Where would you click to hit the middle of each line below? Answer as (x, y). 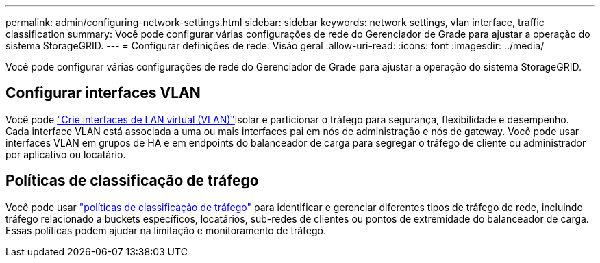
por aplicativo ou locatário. (66, 154)
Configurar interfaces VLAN (103, 93)
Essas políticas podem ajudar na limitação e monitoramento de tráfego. (166, 230)
